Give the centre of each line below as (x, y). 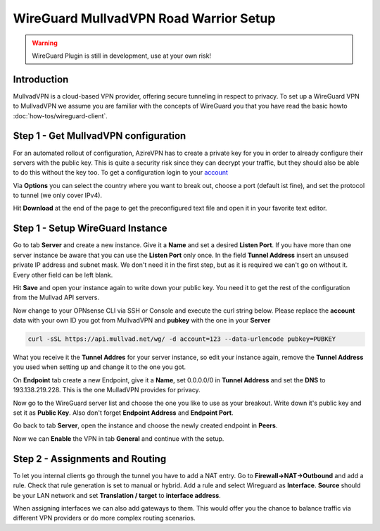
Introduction (41, 79)
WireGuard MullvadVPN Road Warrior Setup (144, 18)
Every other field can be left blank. (63, 275)
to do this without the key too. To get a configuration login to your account (121, 173)
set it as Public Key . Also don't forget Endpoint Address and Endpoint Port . (123, 413)
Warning (45, 43)
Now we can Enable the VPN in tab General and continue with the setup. (119, 438)
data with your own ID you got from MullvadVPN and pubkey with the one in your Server (142, 320)
